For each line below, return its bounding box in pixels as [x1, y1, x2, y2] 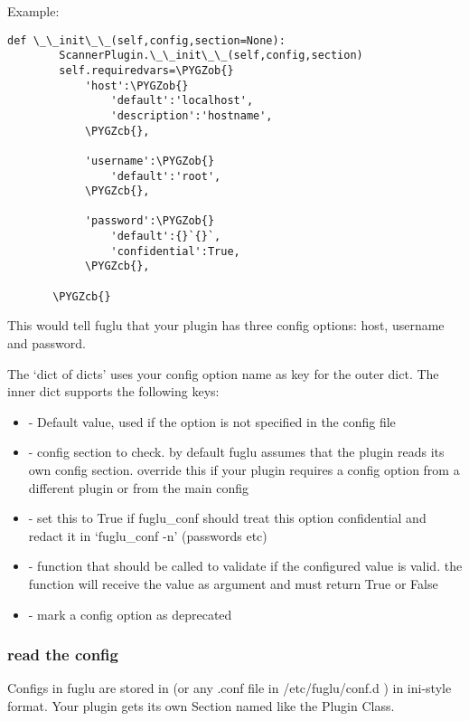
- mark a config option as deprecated [28, 604, 232, 623]
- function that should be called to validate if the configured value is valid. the [28, 556, 463, 575]
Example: [7, 2, 60, 20]
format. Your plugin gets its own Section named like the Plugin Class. [7, 696, 395, 715]
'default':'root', [110, 169, 221, 183]
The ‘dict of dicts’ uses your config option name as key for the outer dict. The [7, 364, 439, 383]
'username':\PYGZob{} [84, 154, 215, 167]
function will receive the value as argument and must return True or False [28, 574, 438, 593]
